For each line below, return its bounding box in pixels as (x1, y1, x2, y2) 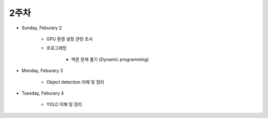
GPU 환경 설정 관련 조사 (46, 36, 93, 42)
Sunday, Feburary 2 (21, 25, 62, 31)
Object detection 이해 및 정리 (46, 79, 104, 85)
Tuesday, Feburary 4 (21, 90, 64, 96)
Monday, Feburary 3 (21, 67, 63, 74)
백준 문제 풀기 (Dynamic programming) (71, 56, 149, 62)
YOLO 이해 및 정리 (46, 102, 82, 108)
